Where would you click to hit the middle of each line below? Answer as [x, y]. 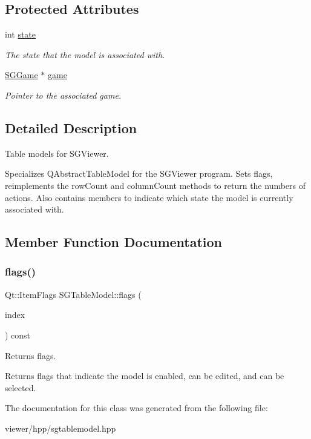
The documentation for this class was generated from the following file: [136, 408]
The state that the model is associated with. [85, 54]
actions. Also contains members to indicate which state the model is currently [149, 197]
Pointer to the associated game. [63, 95]
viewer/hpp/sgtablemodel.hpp [61, 428]
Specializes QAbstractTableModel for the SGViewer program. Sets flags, [139, 173]
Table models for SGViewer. [57, 153]
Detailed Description [71, 127]
